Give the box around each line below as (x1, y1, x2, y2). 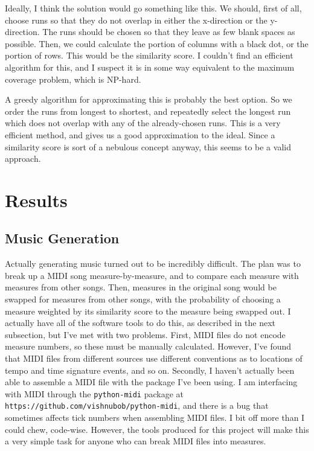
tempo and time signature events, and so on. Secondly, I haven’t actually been (5, 363, 295, 376)
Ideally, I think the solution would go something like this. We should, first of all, (5, 2, 302, 14)
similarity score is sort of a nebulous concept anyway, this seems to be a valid (5, 140, 291, 153)
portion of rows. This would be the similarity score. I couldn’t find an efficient (5, 49, 293, 62)
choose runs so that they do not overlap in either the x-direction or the (5, 13, 268, 26)
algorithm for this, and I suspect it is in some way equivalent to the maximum (5, 60, 295, 73)
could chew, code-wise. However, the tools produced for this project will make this (5, 423, 309, 435)
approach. (5, 152, 41, 165)
